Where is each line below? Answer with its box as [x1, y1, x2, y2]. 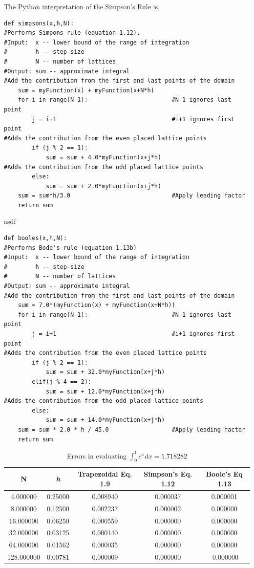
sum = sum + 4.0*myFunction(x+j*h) [45, 153, 162, 161]
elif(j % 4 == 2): [32, 378, 91, 385]
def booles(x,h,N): [4, 235, 67, 242]
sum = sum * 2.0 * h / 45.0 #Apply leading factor [18, 426, 245, 433]
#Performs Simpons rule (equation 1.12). [4, 29, 141, 37]
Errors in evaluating [66, 450, 127, 460]
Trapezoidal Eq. [78, 469, 132, 479]
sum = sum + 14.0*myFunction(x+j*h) [45, 416, 165, 424]
